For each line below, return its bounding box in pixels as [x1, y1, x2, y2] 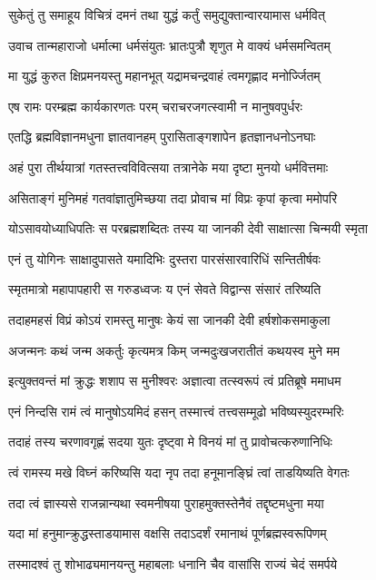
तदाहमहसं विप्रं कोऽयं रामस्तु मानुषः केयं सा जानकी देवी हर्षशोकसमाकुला [8, 310, 331, 329]
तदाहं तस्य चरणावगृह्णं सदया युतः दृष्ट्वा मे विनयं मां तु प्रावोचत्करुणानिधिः [8, 432, 332, 451]
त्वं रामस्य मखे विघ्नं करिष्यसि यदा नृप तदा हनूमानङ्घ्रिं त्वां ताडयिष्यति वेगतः [8, 462, 350, 481]
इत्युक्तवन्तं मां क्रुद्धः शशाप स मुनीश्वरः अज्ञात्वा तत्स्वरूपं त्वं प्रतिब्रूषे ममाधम [8, 371, 341, 390]
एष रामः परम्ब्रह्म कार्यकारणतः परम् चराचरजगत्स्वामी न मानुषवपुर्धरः [8, 96, 302, 115]
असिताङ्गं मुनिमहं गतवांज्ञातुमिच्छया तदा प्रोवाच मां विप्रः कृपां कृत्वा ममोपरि [8, 188, 337, 207]
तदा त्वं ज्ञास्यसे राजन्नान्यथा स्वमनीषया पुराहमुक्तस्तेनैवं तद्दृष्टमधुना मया [8, 493, 324, 512]
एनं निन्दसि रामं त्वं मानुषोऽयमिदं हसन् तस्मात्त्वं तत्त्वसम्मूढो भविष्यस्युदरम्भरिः [8, 401, 344, 420]
